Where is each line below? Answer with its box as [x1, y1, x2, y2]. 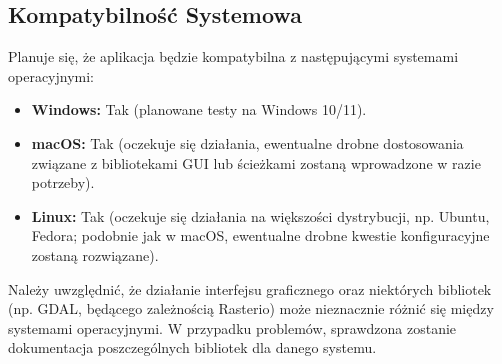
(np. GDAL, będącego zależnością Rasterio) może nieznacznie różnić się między [8, 298, 494, 319]
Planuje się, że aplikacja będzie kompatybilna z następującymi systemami [8, 46, 459, 67]
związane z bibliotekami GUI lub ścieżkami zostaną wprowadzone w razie [31, 152, 481, 173]
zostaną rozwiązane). [31, 244, 159, 265]
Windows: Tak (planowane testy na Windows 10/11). [31, 99, 367, 120]
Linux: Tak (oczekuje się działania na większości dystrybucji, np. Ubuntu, [31, 205, 490, 226]
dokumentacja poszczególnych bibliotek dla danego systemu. [8, 337, 377, 358]
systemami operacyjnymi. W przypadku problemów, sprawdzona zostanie [8, 317, 457, 338]
